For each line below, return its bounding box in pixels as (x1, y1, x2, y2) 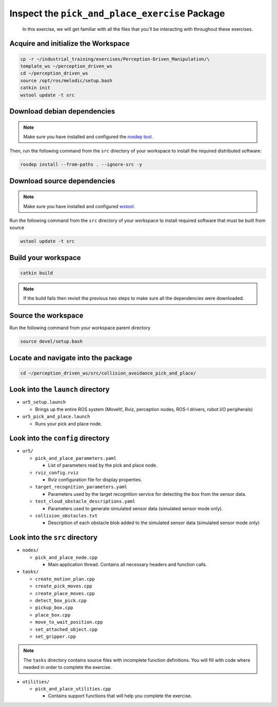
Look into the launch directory (9, 385, 110, 394)
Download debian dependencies (9, 107, 115, 116)
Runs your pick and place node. (35, 420, 102, 426)
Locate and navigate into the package (9, 353, 133, 362)
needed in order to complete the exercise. (23, 664, 112, 671)
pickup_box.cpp (35, 605, 74, 611)
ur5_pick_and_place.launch (22, 414, 90, 420)
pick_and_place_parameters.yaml (35, 455, 116, 461)
